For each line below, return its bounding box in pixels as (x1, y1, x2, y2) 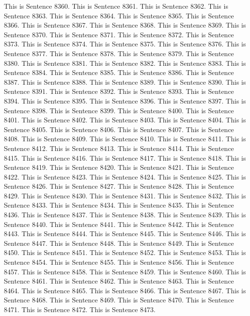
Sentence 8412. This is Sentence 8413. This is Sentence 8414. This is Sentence (4, 143, 234, 153)
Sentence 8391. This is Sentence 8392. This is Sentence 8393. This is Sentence (4, 86, 234, 96)
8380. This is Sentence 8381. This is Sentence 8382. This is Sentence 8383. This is (4, 58, 246, 68)
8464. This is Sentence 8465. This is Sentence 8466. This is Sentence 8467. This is (4, 285, 246, 295)
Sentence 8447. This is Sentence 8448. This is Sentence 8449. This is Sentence (4, 238, 234, 248)
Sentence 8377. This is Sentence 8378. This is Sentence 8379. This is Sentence (4, 48, 234, 58)
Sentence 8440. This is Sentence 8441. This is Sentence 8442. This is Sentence (4, 219, 234, 229)
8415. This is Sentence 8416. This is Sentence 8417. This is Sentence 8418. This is (4, 152, 246, 163)
